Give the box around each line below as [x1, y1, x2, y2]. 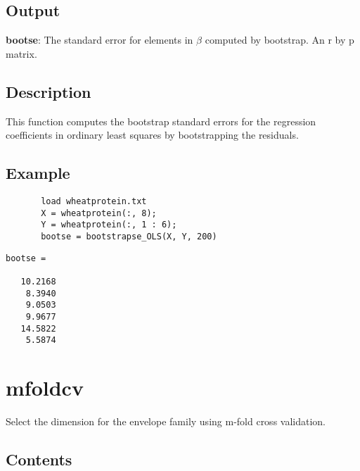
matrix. [6, 46, 37, 61]
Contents [6, 448, 72, 470]
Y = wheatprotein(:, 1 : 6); [41, 220, 177, 230]
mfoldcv [6, 373, 84, 402]
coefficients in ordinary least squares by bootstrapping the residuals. [6, 127, 299, 142]
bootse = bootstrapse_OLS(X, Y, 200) [41, 231, 217, 241]
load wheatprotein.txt [41, 196, 147, 206]
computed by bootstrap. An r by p [205, 32, 354, 47]
